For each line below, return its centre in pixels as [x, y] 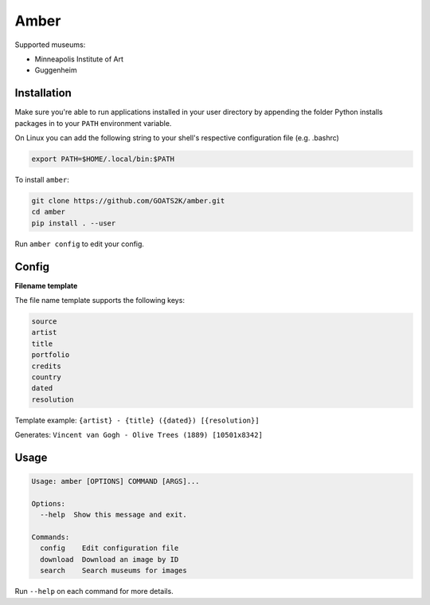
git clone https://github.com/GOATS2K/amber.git [128, 200]
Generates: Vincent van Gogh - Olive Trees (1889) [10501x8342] [139, 435]
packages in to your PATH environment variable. [93, 123]
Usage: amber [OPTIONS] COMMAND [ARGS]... [115, 481]
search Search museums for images [113, 571]
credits [46, 366]
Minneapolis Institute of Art [79, 59]
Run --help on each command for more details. [94, 591]
